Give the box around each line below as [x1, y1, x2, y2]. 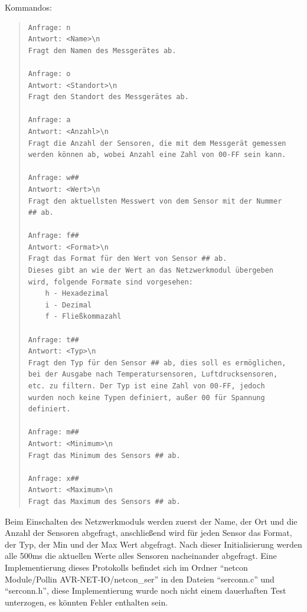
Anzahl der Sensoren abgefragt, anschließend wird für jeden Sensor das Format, [5, 526, 292, 539]
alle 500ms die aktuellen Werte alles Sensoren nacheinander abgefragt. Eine [5, 549, 277, 562]
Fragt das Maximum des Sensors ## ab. [28, 497, 181, 506]
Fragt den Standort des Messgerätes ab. [28, 93, 189, 102]
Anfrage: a [28, 116, 71, 125]
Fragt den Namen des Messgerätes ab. [28, 46, 177, 55]
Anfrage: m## [28, 428, 79, 437]
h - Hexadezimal [45, 289, 109, 298]
